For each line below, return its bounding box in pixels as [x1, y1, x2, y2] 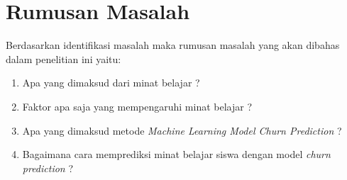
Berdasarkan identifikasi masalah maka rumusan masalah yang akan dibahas [6, 38, 340, 52]
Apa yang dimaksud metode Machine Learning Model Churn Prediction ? [22, 123, 342, 137]
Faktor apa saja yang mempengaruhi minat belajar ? [22, 99, 252, 113]
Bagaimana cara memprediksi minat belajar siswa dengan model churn [22, 147, 331, 162]
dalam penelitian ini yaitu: [6, 51, 121, 66]
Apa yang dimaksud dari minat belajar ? [22, 75, 200, 90]
